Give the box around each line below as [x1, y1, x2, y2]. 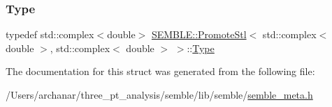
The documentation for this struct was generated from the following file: [6, 64, 315, 79]
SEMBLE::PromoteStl [151, 27, 247, 42]
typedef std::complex [6, 27, 94, 42]
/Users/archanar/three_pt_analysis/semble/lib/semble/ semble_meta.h [6, 88, 313, 101]
